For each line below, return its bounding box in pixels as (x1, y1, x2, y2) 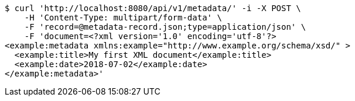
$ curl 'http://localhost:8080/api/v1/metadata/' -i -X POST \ (5, 4, 301, 13)
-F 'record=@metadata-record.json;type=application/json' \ (24, 22, 306, 32)
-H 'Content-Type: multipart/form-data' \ (24, 13, 222, 22)
